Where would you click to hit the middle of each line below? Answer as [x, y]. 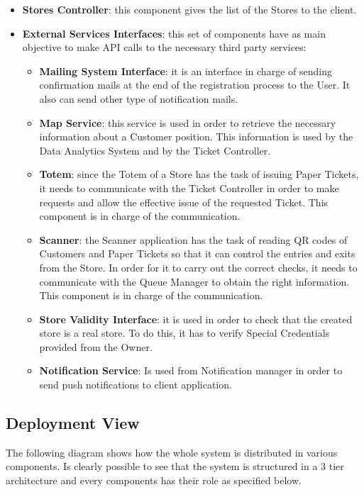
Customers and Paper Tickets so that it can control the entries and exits [197, 253]
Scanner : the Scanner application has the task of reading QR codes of [193, 239]
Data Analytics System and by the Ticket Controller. [155, 150]
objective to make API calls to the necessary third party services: [164, 47]
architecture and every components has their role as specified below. [154, 480]
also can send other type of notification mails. [139, 98]
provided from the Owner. [96, 346]
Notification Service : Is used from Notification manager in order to [191, 370]
